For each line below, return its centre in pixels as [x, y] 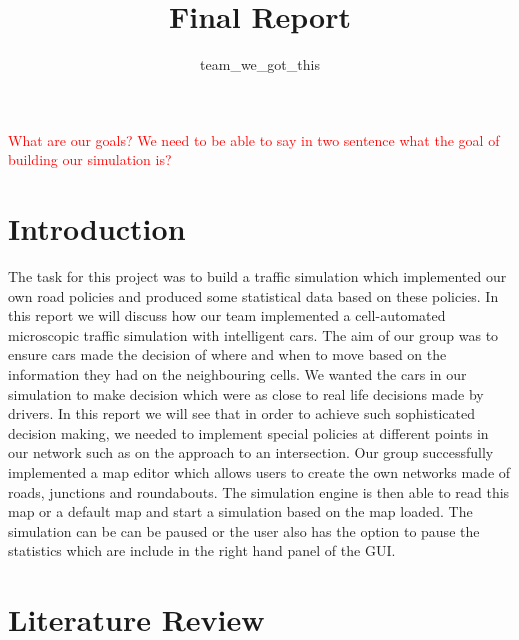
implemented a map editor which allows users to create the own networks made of [259, 471]
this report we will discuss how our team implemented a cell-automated [227, 315]
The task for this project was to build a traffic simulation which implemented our [257, 276]
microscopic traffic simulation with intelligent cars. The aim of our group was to [253, 334]
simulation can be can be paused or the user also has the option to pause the [244, 530]
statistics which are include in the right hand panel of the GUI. [202, 550]
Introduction [97, 228]
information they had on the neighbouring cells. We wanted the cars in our [237, 374]
